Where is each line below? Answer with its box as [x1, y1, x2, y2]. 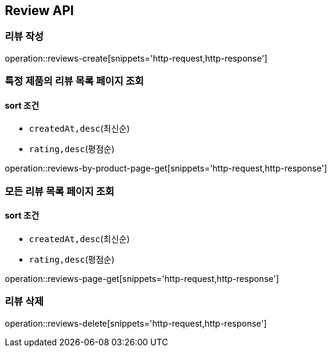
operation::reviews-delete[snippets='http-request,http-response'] [5, 318, 267, 328]
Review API [5, 3, 74, 18]
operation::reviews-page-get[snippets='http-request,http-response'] [5, 273, 279, 284]
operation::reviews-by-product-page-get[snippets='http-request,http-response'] [5, 163, 327, 174]
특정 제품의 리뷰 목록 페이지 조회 [5, 75, 144, 88]
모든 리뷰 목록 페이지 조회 [5, 185, 115, 197]
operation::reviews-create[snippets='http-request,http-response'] [5, 53, 268, 63]
